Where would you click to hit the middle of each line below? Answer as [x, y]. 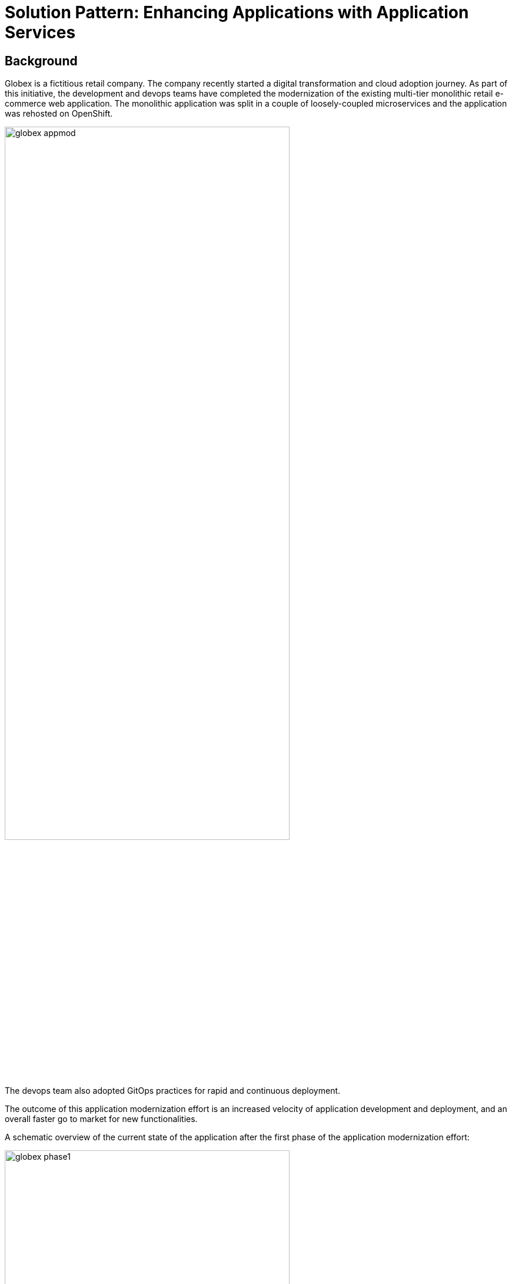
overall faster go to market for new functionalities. [101, 1119]
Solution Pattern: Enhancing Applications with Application [237, 12]
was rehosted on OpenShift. [59, 114]
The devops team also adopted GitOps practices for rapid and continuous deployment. [173, 1091]
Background [41, 61]
